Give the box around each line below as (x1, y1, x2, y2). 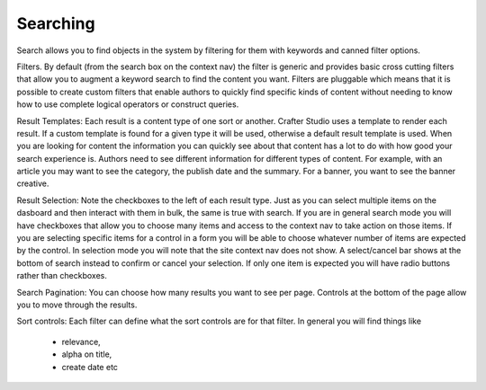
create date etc (61, 361, 119, 372)
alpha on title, (61, 349, 112, 359)
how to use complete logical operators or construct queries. (16, 99, 239, 110)
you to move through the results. (16, 299, 138, 310)
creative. (16, 178, 49, 189)
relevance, (61, 336, 101, 347)
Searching (16, 13, 95, 33)
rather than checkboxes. (16, 270, 107, 281)
